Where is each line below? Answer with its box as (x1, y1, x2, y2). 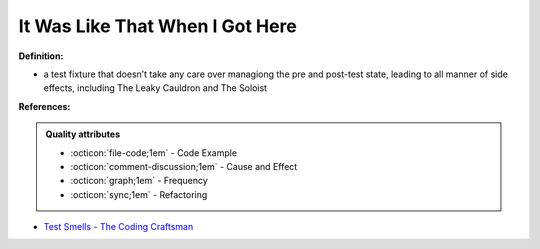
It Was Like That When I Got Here (18, 15, 297, 37)
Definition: (18, 50, 64, 62)
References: (18, 100, 71, 112)
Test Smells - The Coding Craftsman (43, 221, 194, 233)
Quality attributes (45, 128, 120, 140)
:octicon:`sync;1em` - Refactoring (70, 188, 208, 200)
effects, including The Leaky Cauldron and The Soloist (43, 82, 268, 94)
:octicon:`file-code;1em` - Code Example (70, 146, 238, 159)
